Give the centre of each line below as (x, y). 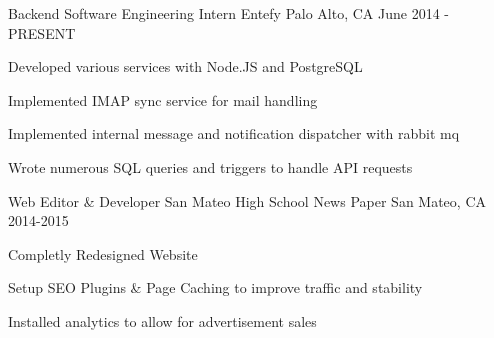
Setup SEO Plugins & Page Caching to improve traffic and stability (215, 287)
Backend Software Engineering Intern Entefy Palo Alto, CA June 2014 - (228, 13)
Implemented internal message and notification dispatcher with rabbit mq (234, 133)
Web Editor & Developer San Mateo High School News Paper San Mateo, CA (247, 200)
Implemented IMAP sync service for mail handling (163, 99)
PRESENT (42, 32)
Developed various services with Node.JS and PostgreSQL (185, 66)
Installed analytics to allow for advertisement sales (162, 320)
